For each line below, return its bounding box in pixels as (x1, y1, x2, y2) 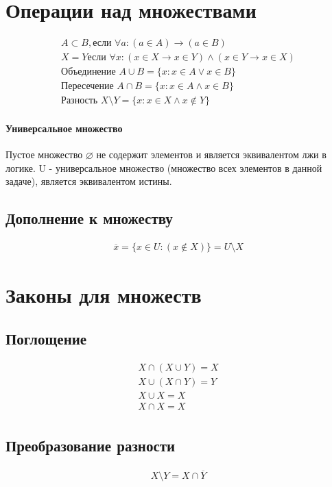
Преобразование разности (5, 435, 176, 456)
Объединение (61, 67, 116, 77)
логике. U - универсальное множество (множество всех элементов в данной (5, 160, 322, 175)
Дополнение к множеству (5, 208, 173, 229)
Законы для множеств (5, 281, 202, 309)
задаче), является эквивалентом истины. (5, 174, 172, 188)
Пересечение (61, 82, 114, 92)
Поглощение (5, 327, 87, 349)
